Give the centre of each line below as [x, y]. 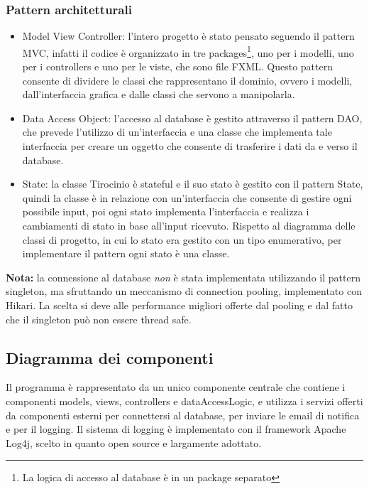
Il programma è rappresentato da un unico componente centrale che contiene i [176, 387]
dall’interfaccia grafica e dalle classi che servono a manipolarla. [159, 94]
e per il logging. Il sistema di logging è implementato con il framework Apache [176, 429]
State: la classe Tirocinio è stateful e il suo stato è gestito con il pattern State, [193, 184]
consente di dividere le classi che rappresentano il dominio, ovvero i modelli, [187, 80]
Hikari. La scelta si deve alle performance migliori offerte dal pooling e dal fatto [179, 305]
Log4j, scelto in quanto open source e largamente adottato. [134, 442]
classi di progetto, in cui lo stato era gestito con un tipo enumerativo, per [182, 239]
